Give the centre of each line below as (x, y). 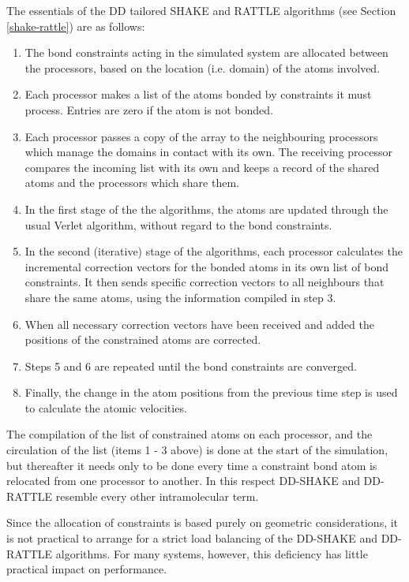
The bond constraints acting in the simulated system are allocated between (206, 52)
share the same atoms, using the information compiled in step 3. (180, 297)
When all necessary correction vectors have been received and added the (199, 324)
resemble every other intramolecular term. (157, 496)
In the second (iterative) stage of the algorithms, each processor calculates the (214, 251)
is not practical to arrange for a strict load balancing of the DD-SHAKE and (192, 538)
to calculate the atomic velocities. (106, 407)
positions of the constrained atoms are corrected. (143, 339)
